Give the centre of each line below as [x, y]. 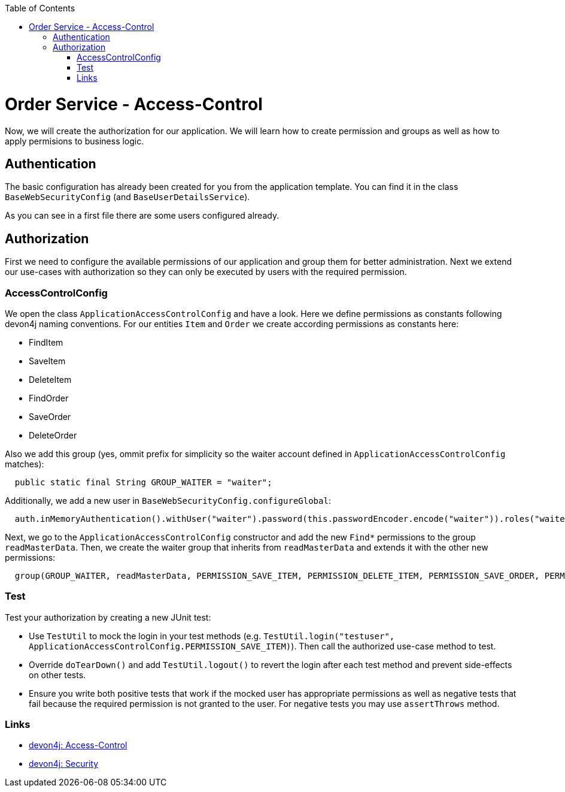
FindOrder [49, 398]
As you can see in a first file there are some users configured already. [142, 216]
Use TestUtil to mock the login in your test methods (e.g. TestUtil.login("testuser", [212, 636]
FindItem [46, 342]
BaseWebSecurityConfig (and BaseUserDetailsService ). [127, 197]
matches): [25, 464]
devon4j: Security [64, 764]
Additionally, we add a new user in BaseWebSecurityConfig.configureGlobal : [168, 500]
